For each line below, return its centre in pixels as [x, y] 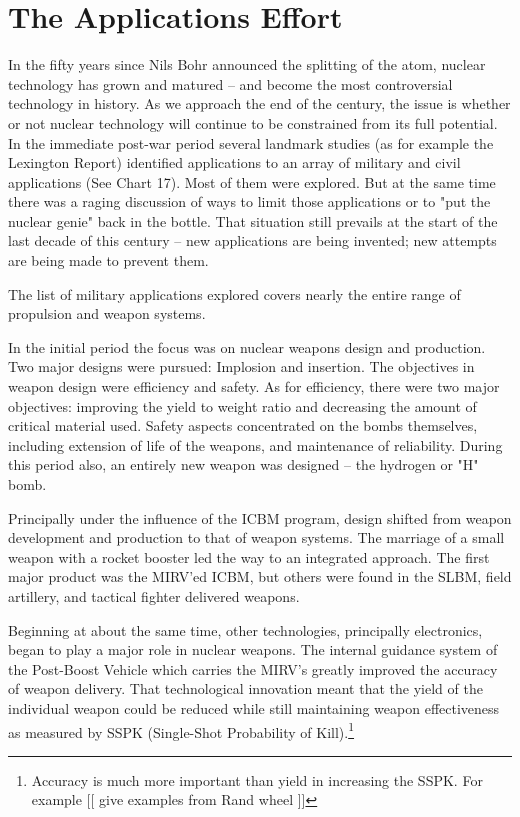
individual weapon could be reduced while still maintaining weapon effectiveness [254, 707]
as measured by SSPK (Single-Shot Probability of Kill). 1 [181, 730]
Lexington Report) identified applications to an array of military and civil [234, 162]
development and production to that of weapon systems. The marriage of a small [256, 537]
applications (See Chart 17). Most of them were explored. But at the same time [252, 181]
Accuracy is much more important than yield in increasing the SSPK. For [257, 779]
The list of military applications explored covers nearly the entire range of [234, 293]
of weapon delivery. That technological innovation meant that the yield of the [245, 688]
